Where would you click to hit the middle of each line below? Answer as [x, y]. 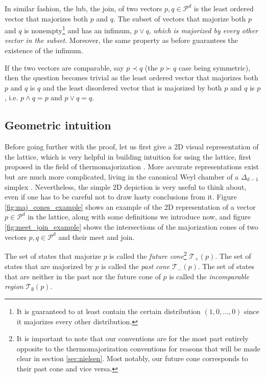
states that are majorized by [49, 266]
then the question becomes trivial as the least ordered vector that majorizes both [131, 77]
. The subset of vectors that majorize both [179, 18]
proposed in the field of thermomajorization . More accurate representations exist [132, 167]
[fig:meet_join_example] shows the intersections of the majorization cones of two [131, 226]
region [14, 286]
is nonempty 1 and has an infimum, [78, 29]
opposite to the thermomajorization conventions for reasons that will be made [138, 348]
